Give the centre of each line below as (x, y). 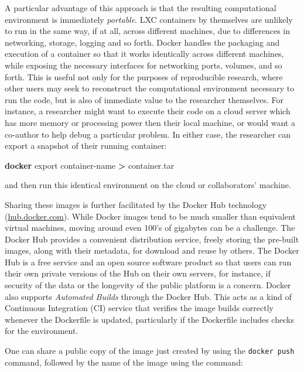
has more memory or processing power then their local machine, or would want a (150, 122)
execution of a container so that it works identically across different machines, (144, 54)
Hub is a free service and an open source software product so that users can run (148, 262)
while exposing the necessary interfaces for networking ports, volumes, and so (144, 65)
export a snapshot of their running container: (86, 146)
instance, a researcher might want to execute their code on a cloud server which (148, 111)
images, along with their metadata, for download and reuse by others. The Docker (152, 250)
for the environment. (42, 331)
